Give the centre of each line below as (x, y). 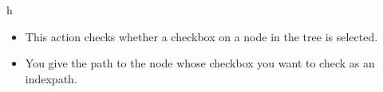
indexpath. (51, 78)
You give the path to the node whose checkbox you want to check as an (200, 63)
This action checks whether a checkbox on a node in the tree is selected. (201, 36)
